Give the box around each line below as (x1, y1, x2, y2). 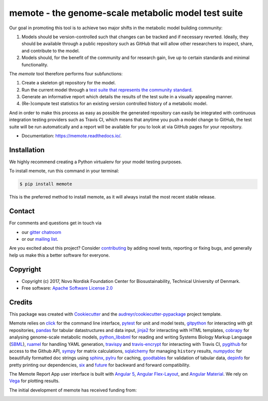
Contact (9, 207, 35, 215)
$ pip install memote (19, 181, 72, 187)
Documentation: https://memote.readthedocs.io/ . (21, 133, 122, 139)
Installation (9, 145, 45, 154)
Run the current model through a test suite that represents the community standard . (21, 87, 193, 93)
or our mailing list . (21, 236, 59, 242)
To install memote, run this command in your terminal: (9, 168, 119, 174)
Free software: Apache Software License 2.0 (21, 285, 113, 291)
